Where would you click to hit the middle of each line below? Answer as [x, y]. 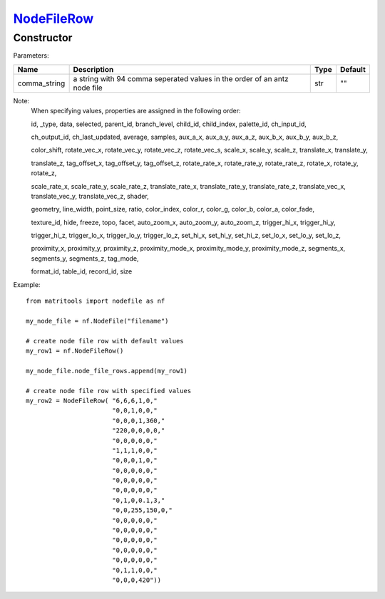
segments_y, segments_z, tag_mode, [85, 258]
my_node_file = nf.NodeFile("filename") [97, 321]
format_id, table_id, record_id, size [82, 271]
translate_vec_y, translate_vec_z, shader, [90, 196]
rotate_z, [44, 173]
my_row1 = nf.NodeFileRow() [75, 350]
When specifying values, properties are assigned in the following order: [136, 111]
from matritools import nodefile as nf [96, 301]
